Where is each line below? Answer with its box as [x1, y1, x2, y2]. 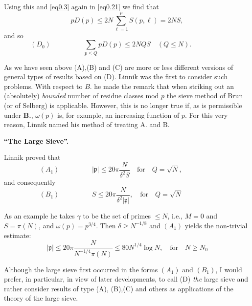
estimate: [4, 230, 31, 240]
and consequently [4, 177, 56, 187]
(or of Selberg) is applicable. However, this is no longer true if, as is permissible [4, 100, 242, 110]
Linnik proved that [4, 152, 61, 162]
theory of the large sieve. [4, 293, 78, 303]
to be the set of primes [83, 211, 151, 221]
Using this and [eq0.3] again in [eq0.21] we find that [4, 1, 159, 11]
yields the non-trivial [184, 220, 248, 230]
